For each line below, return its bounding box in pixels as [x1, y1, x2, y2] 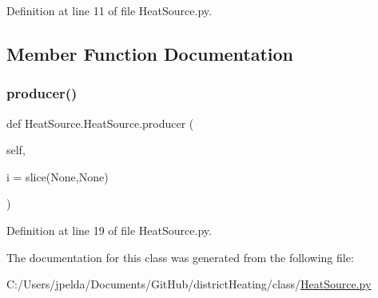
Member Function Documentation [6, 41, 294, 66]
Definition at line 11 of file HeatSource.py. [6, 2, 212, 18]
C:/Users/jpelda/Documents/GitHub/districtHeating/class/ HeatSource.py [6, 276, 372, 292]
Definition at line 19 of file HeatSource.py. [6, 221, 212, 238]
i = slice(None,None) [6, 168, 109, 185]
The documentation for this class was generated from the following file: [6, 248, 354, 265]
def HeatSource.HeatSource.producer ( [6, 114, 194, 131]
